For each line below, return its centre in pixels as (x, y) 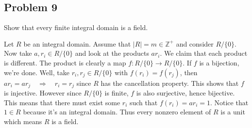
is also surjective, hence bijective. (185, 93)
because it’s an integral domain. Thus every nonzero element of (117, 112)
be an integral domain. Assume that (77, 43)
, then (189, 72)
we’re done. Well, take (37, 72)
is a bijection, (219, 62)
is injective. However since (43, 93)
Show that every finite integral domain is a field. (76, 27)
